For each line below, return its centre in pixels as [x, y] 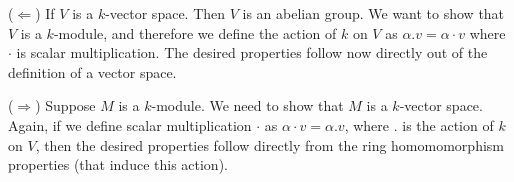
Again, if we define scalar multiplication [130, 124]
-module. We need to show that [247, 105]
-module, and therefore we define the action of [195, 32]
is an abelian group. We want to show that [373, 13]
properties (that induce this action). [118, 164]
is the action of [448, 124]
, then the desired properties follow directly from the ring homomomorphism [269, 144]
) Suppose [65, 105]
